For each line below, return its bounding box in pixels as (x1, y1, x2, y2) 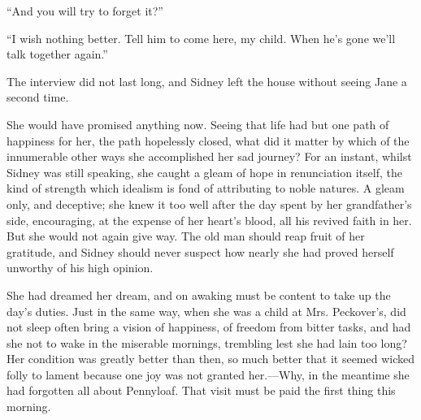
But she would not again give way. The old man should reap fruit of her (7, 227, 365, 245)
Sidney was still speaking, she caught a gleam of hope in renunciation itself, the (7, 163, 402, 180)
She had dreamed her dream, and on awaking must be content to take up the (7, 286, 391, 303)
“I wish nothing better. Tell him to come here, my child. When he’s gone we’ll (7, 29, 396, 46)
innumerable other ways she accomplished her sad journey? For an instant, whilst (7, 148, 412, 165)
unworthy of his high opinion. (7, 259, 154, 276)
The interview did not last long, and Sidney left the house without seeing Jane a (7, 72, 407, 89)
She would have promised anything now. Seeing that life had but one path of (7, 115, 389, 132)
